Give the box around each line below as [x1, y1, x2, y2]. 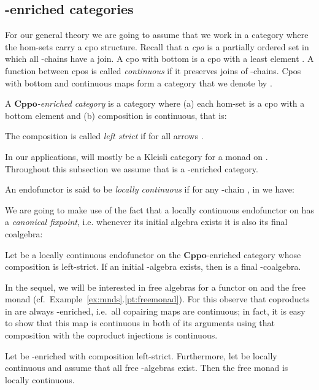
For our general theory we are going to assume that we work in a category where [5, 28, 309, 41]
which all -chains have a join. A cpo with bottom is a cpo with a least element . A [5, 52, 314, 65]
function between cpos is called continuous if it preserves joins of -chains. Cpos [5, 64, 301, 77]
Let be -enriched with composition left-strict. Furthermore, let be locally [5, 349, 277, 362]
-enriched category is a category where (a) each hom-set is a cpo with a [37, 97, 305, 110]
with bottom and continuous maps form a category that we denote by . [5, 76, 272, 89]
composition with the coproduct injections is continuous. [5, 329, 218, 342]
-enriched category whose [206, 248, 301, 261]
